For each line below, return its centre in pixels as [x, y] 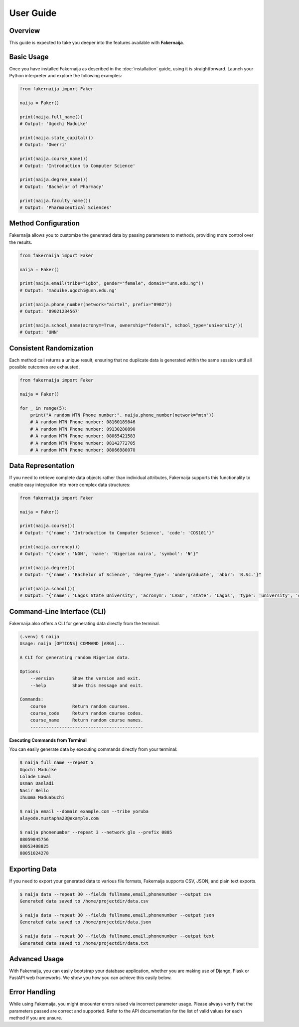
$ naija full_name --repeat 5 [57, 763]
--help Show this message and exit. [87, 685]
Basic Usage [29, 57]
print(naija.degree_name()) [54, 180]
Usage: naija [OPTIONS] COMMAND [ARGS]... [72, 644]
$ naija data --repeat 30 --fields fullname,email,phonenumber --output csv [116, 894]
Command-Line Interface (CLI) [58, 611]
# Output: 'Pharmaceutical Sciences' [66, 207]
